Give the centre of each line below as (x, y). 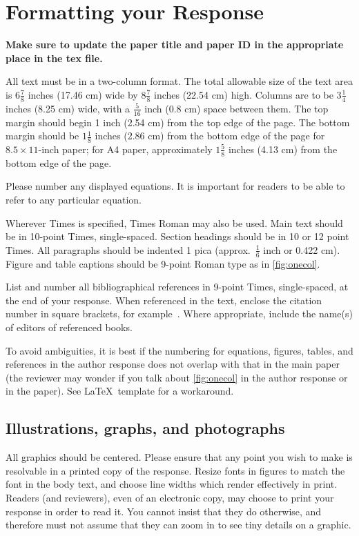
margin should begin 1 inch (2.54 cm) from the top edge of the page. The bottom (178, 122)
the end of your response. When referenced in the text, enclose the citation (164, 300)
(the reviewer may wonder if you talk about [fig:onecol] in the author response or (177, 377)
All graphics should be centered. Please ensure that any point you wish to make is (179, 457)
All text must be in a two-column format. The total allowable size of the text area (179, 81)
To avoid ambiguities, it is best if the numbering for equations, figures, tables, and (179, 350)
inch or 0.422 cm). (302, 249)
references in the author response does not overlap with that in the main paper (173, 364)
